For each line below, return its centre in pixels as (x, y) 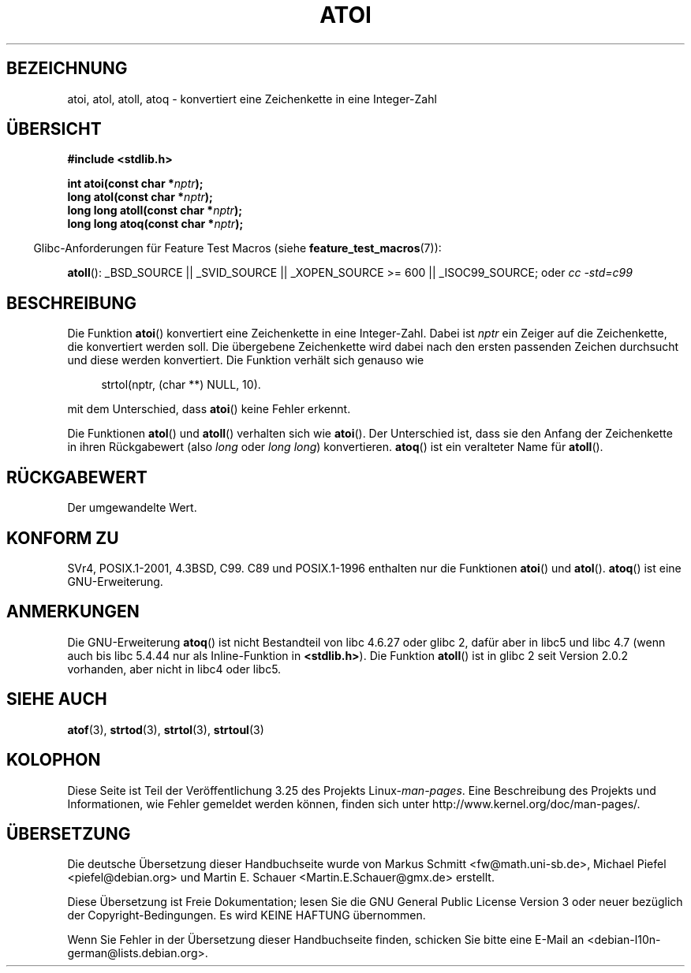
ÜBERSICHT (54, 129)
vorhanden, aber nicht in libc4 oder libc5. (174, 669)
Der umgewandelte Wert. (132, 508)
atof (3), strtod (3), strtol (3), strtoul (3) (166, 729)
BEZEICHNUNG (67, 69)
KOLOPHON (54, 760)
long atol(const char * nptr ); (140, 197)
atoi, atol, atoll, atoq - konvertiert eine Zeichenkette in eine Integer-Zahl (252, 99)
